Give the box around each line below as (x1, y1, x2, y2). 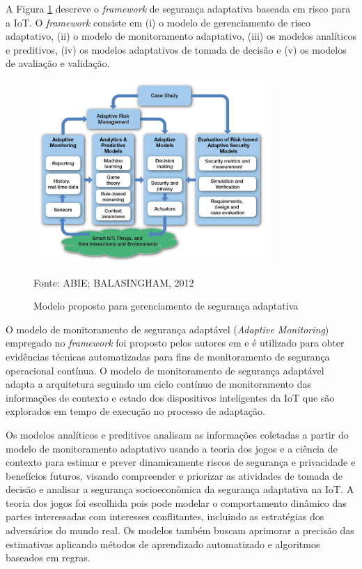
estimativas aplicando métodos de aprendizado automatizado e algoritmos (6, 536, 320, 551)
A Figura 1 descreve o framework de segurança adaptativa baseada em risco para (6, 1, 351, 15)
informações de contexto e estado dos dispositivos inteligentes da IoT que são (6, 390, 335, 404)
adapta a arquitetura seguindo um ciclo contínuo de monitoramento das (6, 377, 311, 391)
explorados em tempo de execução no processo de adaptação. (6, 404, 265, 418)
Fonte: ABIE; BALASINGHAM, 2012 (33, 275, 194, 289)
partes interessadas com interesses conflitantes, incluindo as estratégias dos (6, 509, 324, 524)
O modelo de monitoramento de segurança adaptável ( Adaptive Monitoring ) (6, 321, 329, 336)
